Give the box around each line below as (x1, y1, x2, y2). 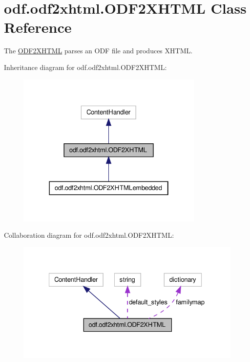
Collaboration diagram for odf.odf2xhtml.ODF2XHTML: (4, 230, 174, 240)
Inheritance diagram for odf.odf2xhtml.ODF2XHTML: (4, 62, 167, 72)
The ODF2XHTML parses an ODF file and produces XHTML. (4, 45, 193, 56)
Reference (4, 17, 72, 37)
